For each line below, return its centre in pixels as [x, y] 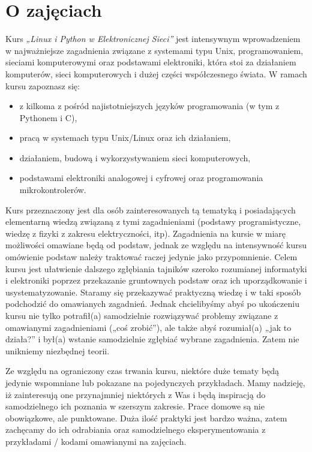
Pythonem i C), [48, 117]
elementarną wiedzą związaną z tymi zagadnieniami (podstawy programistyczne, [153, 222]
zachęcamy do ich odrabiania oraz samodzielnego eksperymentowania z [136, 430]
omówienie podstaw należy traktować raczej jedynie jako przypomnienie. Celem [151, 257]
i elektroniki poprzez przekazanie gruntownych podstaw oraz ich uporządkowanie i [156, 280]
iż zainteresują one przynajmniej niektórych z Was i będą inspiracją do [136, 394]
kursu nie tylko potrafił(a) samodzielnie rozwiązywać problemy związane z [142, 315]
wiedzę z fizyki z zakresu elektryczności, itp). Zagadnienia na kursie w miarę [146, 233]
